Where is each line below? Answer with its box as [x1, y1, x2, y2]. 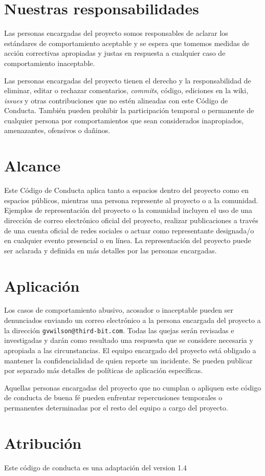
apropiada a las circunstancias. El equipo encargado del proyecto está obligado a [4, 344, 256, 355]
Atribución [4, 432, 82, 453]
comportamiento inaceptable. [4, 57, 95, 68]
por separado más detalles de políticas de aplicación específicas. [4, 365, 203, 376]
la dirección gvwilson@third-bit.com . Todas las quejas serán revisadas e [4, 324, 234, 335]
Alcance [4, 155, 61, 176]
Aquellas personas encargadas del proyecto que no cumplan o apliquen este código [4, 382, 261, 393]
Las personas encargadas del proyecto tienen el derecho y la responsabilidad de [4, 75, 251, 85]
